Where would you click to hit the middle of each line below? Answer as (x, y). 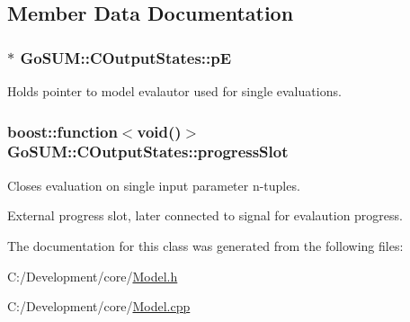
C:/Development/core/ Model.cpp (99, 306)
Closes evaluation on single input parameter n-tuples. (154, 185)
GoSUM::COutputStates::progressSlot (148, 152)
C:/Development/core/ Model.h (93, 276)
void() (159, 131)
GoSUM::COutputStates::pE (126, 57)
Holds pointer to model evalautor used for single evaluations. (174, 91)
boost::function (62, 131)
